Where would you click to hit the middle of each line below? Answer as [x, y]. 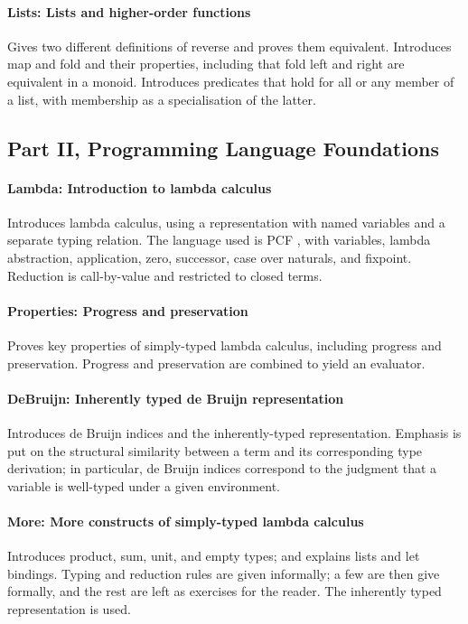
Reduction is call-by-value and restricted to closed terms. [165, 275]
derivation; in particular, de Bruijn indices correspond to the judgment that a [222, 468]
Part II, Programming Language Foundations [223, 148]
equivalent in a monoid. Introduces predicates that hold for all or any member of [231, 81]
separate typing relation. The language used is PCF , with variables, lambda [219, 240]
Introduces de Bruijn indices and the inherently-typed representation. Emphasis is [234, 432]
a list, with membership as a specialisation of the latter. [162, 99]
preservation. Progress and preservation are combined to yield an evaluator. [216, 363]
